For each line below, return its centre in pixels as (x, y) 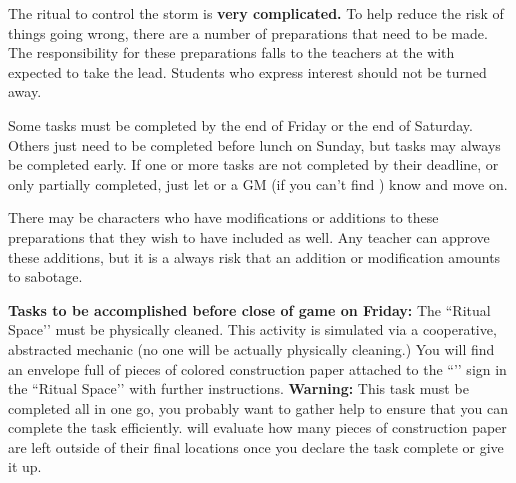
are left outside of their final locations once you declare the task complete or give (256, 446)
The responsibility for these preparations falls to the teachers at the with (231, 52)
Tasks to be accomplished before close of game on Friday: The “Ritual (249, 309)
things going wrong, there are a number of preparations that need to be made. (248, 32)
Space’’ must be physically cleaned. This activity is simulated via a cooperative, (252, 329)
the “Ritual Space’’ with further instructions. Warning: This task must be (238, 388)
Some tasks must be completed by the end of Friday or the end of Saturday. (240, 124)
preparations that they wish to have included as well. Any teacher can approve (249, 236)
